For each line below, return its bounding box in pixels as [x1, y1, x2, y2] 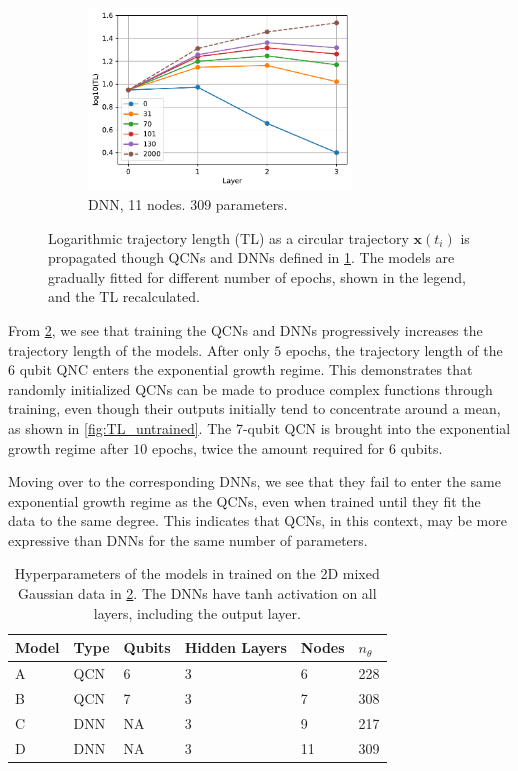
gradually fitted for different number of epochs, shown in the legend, [48, 266, 467, 287]
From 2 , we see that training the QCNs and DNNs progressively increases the [8, 319, 483, 340]
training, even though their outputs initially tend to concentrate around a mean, [8, 398, 501, 419]
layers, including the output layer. [93, 602, 301, 623]
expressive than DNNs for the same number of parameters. [8, 529, 368, 550]
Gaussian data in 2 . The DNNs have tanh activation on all [17, 583, 377, 604]
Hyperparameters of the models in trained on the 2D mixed [14, 563, 380, 584]
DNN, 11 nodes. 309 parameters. [88, 193, 288, 214]
